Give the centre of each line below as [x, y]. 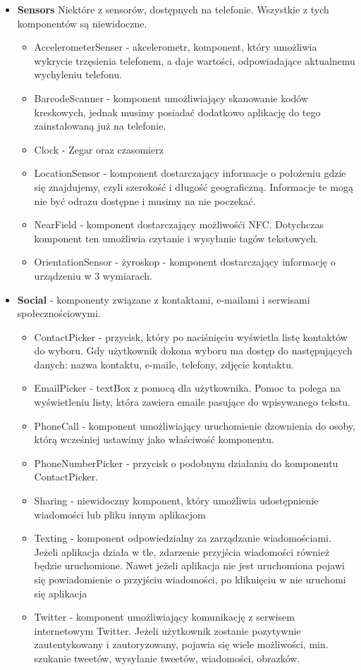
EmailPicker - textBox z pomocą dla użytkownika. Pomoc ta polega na [187, 388]
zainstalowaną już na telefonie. [100, 126]
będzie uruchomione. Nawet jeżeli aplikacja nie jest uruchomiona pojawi [189, 565]
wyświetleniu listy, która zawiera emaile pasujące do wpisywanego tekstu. [192, 402]
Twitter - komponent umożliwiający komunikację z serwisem [164, 617]
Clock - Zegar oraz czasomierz [99, 149]
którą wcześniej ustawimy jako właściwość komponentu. [154, 439]
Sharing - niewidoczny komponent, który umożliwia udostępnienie [176, 501]
